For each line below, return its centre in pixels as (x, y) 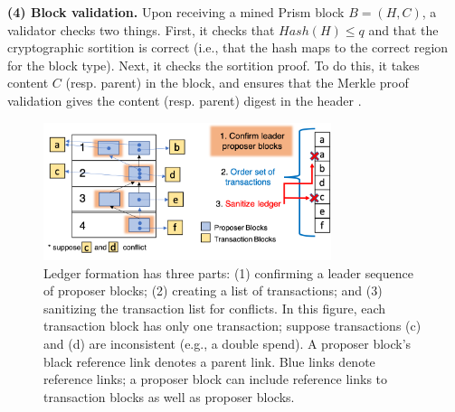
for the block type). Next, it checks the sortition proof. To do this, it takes (213, 65)
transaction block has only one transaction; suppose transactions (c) (232, 326)
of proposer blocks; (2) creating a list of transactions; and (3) (213, 290)
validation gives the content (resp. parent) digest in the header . (185, 100)
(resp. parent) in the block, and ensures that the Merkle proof (237, 83)
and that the (403, 29)
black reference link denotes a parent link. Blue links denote (209, 361)
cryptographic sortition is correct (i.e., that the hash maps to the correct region (228, 47)
